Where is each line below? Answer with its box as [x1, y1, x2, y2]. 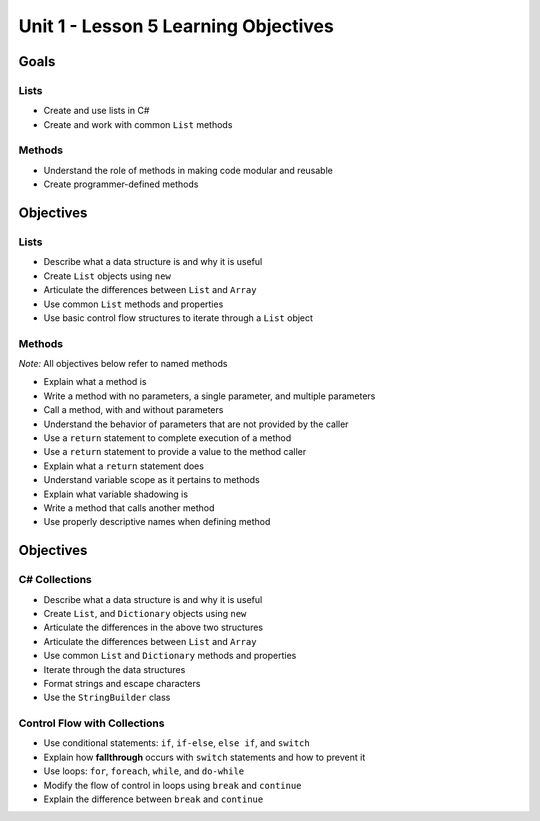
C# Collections [18, 573, 92, 587]
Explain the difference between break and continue [43, 793, 264, 805]
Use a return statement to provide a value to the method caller [43, 446, 307, 458]
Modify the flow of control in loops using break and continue [43, 779, 302, 791]
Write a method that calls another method [43, 502, 215, 514]
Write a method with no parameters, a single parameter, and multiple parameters [43, 390, 376, 402]
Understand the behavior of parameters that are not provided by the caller [43, 418, 349, 430]
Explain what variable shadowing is [43, 488, 189, 500]
